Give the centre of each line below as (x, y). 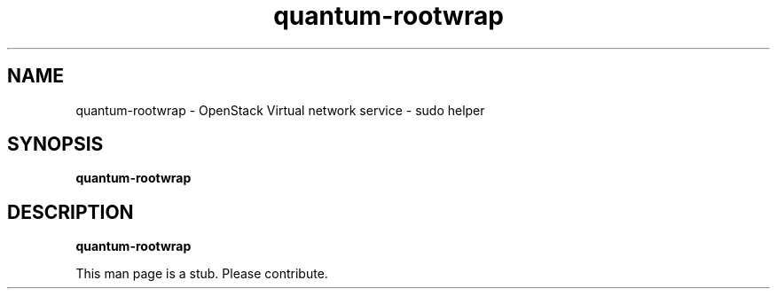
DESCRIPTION (71, 212)
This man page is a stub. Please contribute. (202, 274)
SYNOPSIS (55, 144)
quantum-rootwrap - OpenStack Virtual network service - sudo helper (280, 110)
